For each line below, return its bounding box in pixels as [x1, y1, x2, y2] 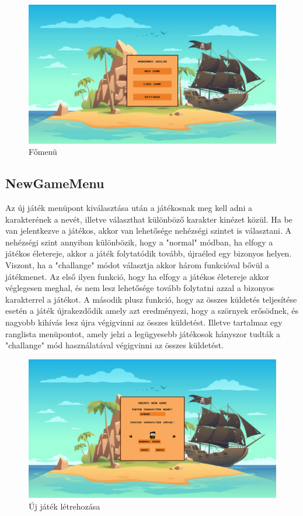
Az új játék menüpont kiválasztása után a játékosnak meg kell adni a [5, 202, 252, 214]
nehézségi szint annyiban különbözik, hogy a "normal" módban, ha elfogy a [5, 236, 273, 248]
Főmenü [29, 146, 57, 158]
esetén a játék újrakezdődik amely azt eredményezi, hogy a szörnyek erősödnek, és [5, 304, 299, 317]
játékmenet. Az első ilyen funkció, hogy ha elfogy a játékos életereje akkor [5, 270, 270, 282]
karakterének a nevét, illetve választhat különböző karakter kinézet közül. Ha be [5, 213, 292, 225]
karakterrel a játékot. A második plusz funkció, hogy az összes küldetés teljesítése [5, 293, 297, 305]
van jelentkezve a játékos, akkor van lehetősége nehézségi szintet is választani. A [5, 224, 292, 237]
